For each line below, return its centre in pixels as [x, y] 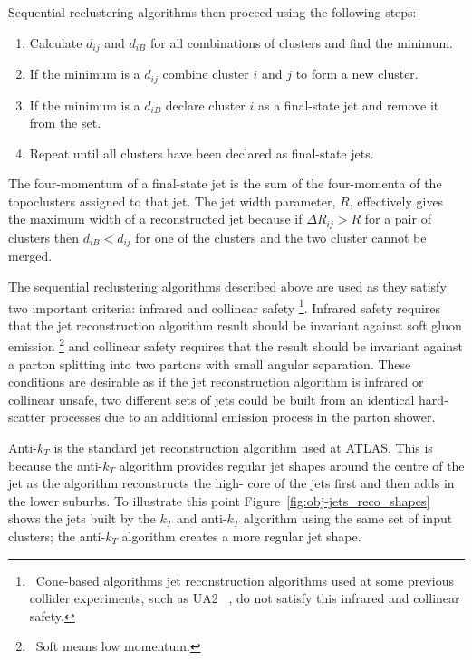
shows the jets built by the [82, 518]
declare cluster [205, 105]
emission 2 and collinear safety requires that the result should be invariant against [236, 345]
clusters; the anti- [57, 536]
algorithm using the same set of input [348, 518]
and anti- [202, 518]
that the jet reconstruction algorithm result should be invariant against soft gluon [235, 325]
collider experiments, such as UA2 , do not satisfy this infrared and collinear [245, 598]
